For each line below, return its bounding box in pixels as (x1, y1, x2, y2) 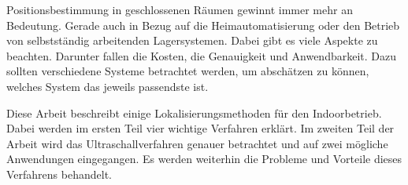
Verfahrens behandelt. (6, 165, 112, 182)
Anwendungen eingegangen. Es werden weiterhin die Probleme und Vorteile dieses (6, 151, 402, 167)
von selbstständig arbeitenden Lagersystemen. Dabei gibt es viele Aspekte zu (6, 32, 378, 49)
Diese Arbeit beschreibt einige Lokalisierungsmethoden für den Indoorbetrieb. (6, 104, 382, 121)
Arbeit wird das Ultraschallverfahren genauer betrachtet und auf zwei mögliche (6, 135, 388, 151)
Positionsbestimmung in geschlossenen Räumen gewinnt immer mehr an (6, 2, 353, 17)
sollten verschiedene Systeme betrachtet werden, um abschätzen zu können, (6, 63, 369, 79)
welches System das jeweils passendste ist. (6, 78, 209, 94)
